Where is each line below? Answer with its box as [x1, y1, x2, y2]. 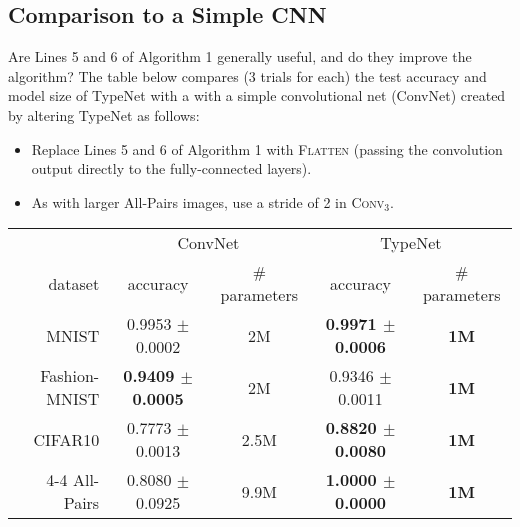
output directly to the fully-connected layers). [31, 158, 312, 179]
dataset [48, 271, 100, 295]
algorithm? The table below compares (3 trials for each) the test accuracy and [8, 65, 487, 86]
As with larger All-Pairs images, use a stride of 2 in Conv [31, 191, 385, 212]
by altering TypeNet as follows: [8, 104, 200, 125]
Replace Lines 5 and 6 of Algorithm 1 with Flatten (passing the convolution [31, 138, 503, 159]
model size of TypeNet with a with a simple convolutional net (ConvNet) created [8, 85, 506, 106]
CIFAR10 [33, 427, 100, 451]
